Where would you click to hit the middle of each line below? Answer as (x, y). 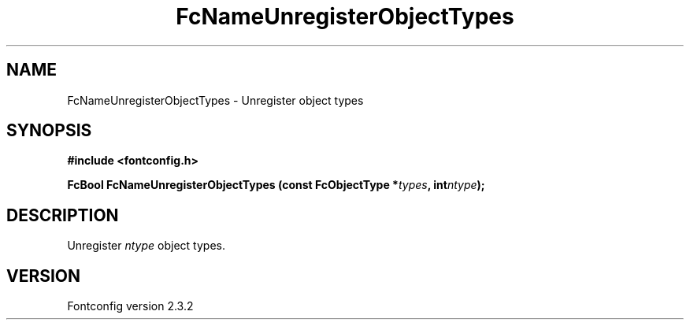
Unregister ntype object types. (146, 246)
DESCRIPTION (63, 215)
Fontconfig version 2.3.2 (130, 306)
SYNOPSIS (49, 131)
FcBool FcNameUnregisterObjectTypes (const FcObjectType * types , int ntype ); (276, 185)
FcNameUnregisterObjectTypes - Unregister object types (215, 100)
